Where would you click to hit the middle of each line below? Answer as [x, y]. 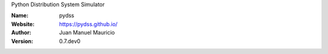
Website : [23, 24]
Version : [22, 41]
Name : [20, 16]
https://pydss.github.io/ [88, 24]
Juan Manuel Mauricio [87, 33]
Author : [21, 33]
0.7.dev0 [70, 41]
